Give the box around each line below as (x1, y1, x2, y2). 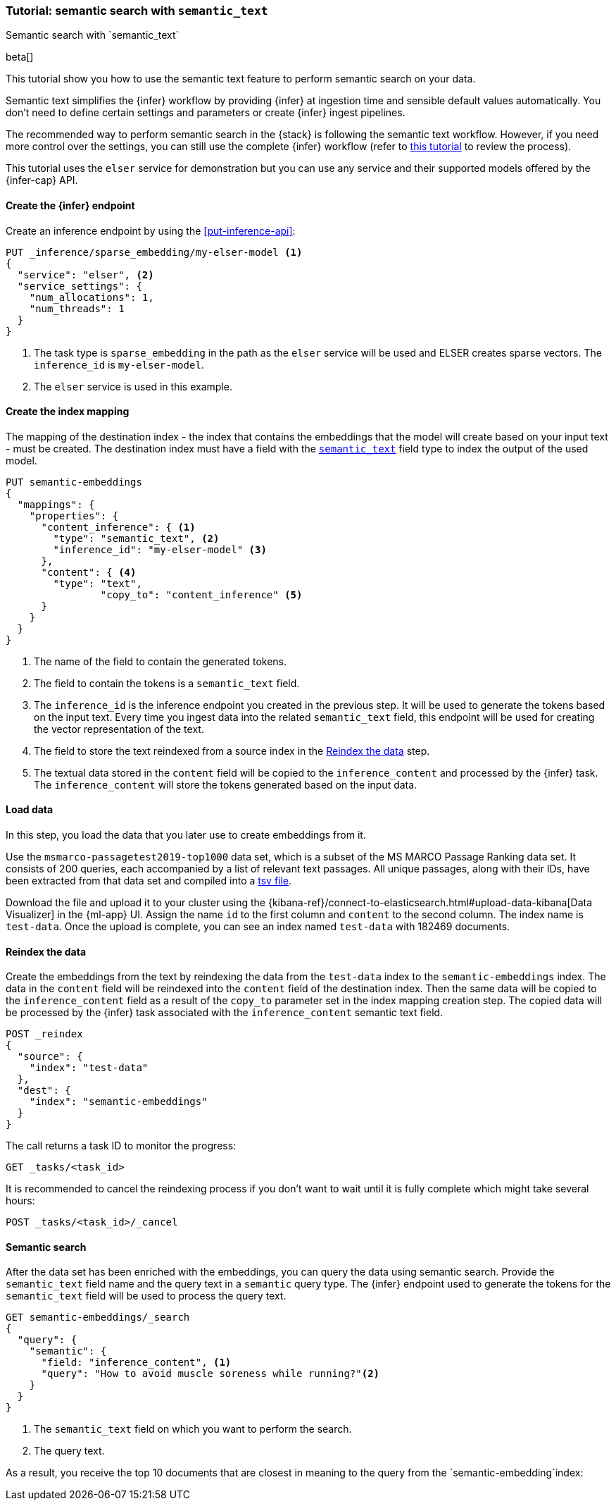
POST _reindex (6, 1028, 83, 1040)
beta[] (6, 51, 34, 63)
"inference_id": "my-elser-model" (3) (53, 543, 267, 555)
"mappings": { (17, 498, 95, 510)
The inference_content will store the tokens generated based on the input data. (34, 778, 417, 791)
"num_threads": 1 (29, 302, 125, 314)
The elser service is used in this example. (34, 380, 232, 393)
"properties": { (29, 510, 119, 521)
